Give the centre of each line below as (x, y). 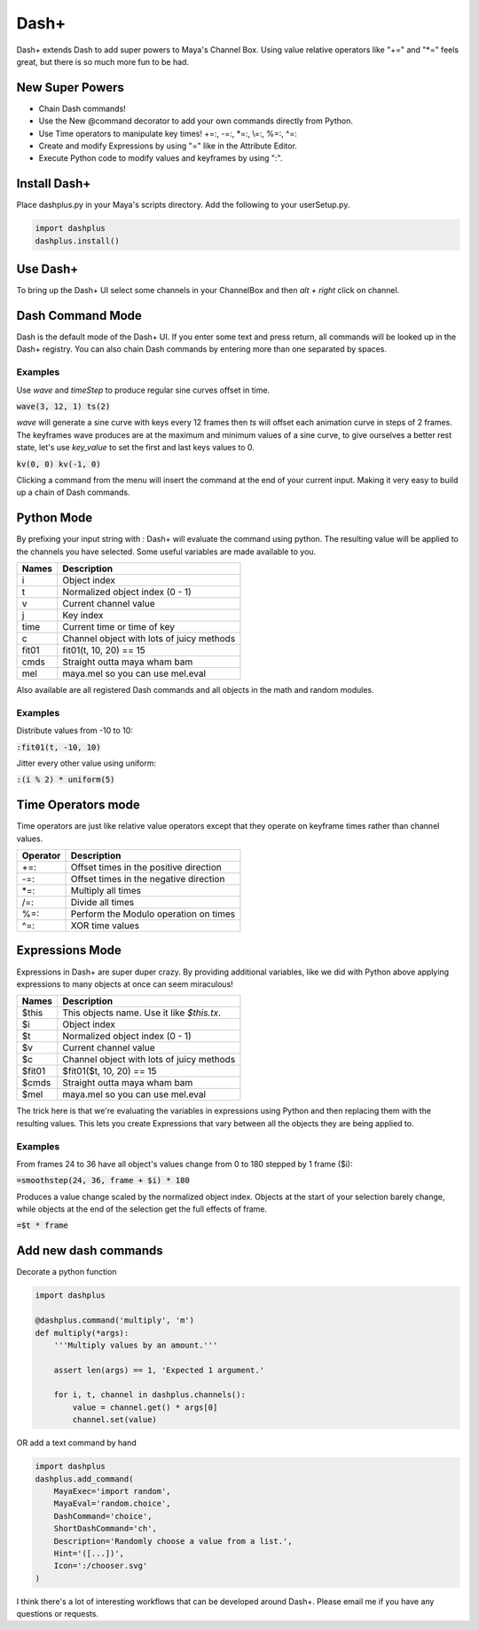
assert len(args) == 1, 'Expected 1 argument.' (159, 1370)
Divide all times (102, 902)
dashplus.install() (77, 241)
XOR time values (105, 926)
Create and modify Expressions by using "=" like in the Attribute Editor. (168, 146)
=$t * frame (42, 1225)
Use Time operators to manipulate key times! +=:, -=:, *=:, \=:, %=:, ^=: (168, 133)
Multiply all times (106, 891)
